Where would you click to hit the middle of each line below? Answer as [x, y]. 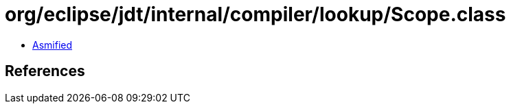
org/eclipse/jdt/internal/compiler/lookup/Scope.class [255, 14]
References [45, 71]
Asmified [53, 45]
